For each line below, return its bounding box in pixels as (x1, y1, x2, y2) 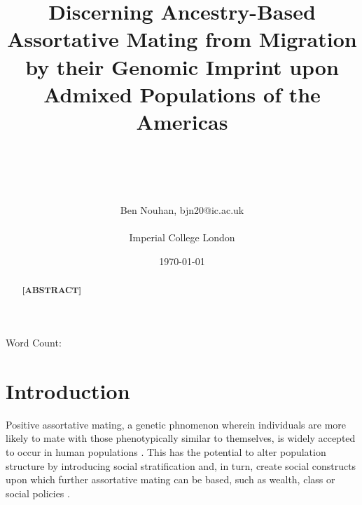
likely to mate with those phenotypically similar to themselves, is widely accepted (6, 431, 356, 445)
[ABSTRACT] (22, 284, 82, 297)
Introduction (6, 376, 130, 405)
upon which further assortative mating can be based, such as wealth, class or (6, 472, 335, 487)
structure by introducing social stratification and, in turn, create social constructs (6, 458, 356, 473)
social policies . (6, 485, 70, 500)
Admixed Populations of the (43, 79, 321, 108)
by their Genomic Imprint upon (25, 52, 339, 81)
